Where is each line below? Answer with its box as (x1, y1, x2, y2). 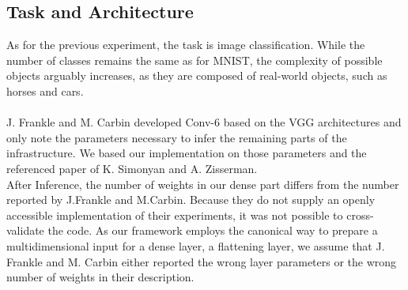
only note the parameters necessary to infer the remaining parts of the (6, 129, 347, 145)
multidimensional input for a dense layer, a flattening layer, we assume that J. (6, 237, 385, 254)
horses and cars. (6, 82, 84, 99)
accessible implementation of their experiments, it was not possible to (6, 206, 343, 223)
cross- (346, 206, 374, 223)
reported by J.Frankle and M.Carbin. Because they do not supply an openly (6, 191, 376, 208)
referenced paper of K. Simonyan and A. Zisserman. (6, 160, 258, 176)
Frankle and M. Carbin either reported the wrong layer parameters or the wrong (6, 253, 397, 269)
